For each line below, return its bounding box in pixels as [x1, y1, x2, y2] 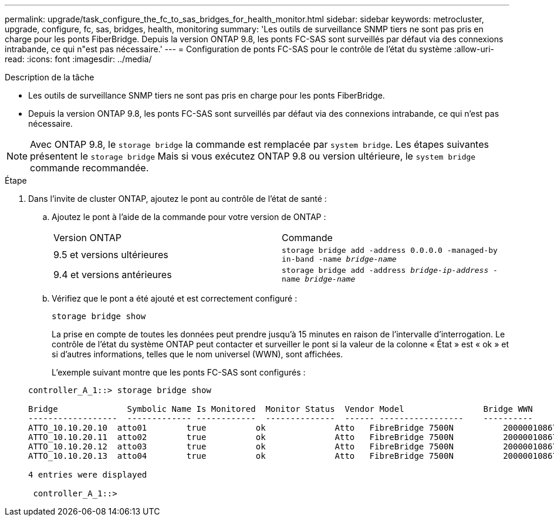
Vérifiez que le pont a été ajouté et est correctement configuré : [52, 293, 298, 303]
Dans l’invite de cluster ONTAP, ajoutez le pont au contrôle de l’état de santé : [28, 194, 327, 204]
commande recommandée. [30, 162, 149, 174]
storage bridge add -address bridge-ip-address [282, 266, 489, 275]
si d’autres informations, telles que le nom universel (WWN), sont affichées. [52, 349, 343, 359]
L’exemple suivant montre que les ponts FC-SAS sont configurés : [52, 367, 306, 377]
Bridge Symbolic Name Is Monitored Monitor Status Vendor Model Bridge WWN [28, 404, 533, 414]
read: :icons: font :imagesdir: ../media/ [5, 54, 152, 64]
